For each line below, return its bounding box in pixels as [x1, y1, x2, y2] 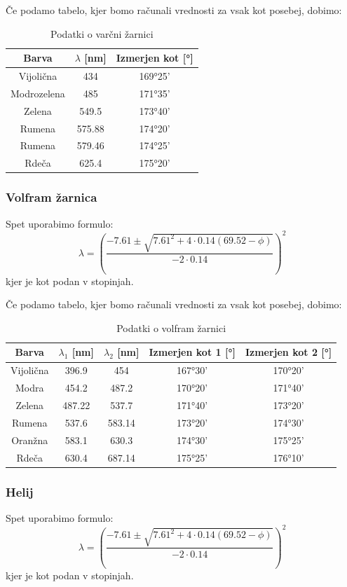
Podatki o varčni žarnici [50, 26, 154, 41]
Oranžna [11, 432, 48, 447]
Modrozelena [11, 85, 65, 100]
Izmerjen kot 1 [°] [149, 345, 236, 359]
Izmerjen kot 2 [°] [245, 345, 332, 359]
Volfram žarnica [6, 188, 97, 206]
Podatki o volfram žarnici [116, 320, 226, 335]
